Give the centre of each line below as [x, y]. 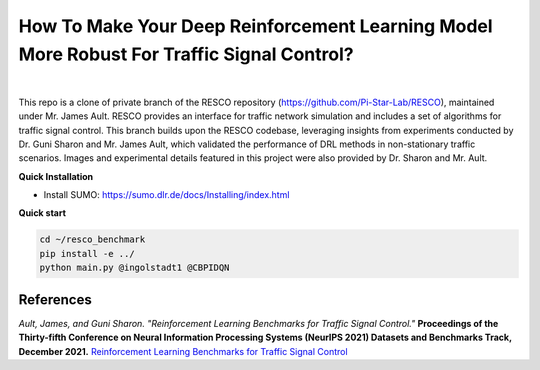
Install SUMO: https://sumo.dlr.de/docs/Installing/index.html [166, 195]
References [55, 299]
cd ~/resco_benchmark [92, 239]
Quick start [42, 213]
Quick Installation [56, 176]
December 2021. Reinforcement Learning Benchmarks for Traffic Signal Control [183, 351]
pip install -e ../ [87, 253]
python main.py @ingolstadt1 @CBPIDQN [134, 268]
